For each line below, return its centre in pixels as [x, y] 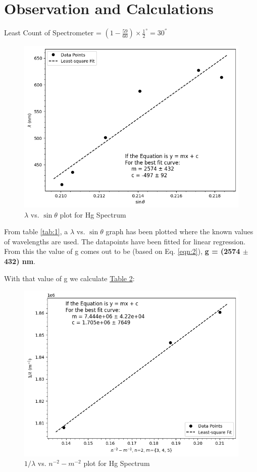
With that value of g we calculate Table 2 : [69, 278]
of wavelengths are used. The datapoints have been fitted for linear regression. [125, 241]
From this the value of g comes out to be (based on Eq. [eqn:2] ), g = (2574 [122, 251]
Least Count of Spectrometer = [53, 33]
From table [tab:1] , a [36, 231]
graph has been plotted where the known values [179, 231]
